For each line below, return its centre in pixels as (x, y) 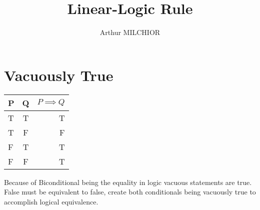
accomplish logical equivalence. (51, 201)
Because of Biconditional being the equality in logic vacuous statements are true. (128, 182)
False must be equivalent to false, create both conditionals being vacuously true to (130, 192)
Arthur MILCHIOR (130, 32)
